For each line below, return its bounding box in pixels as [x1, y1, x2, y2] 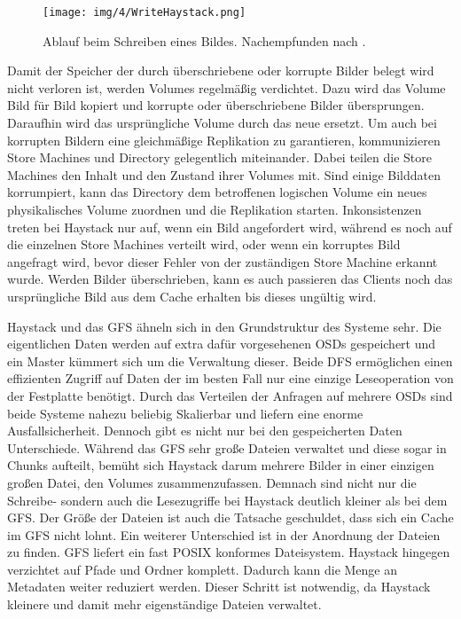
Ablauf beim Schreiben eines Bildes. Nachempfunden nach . [43, 31, 366, 50]
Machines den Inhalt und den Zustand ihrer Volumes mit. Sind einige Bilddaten [7, 165, 441, 184]
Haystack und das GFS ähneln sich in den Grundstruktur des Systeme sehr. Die [7, 317, 441, 335]
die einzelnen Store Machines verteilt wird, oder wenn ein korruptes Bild [7, 235, 401, 254]
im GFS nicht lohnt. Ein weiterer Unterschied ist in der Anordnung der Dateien [7, 525, 441, 544]
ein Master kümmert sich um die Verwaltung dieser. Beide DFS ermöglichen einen [7, 351, 453, 370]
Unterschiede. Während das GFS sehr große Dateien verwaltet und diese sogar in [7, 438, 447, 457]
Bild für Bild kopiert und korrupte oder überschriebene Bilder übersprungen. [7, 96, 425, 114]
